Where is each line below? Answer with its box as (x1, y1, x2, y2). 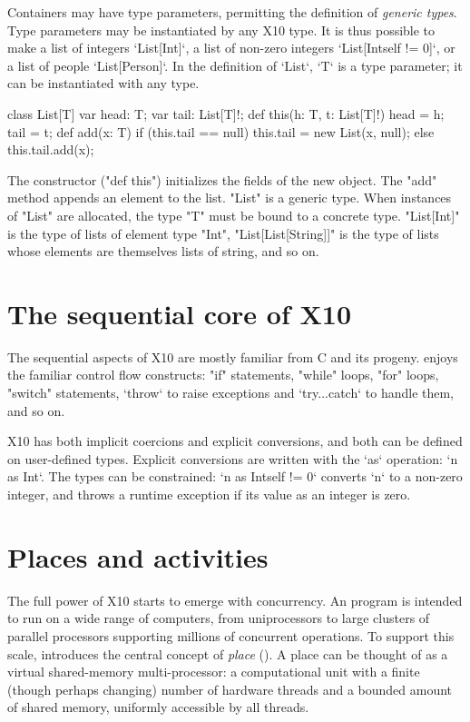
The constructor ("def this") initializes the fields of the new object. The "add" (7, 170, 437, 189)
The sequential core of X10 (7, 294, 351, 331)
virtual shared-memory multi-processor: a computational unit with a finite (7, 662, 420, 681)
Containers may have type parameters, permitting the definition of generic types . (7, 3, 457, 21)
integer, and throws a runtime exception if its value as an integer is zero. (7, 485, 411, 503)
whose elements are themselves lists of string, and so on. (7, 242, 319, 261)
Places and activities (7, 538, 269, 575)
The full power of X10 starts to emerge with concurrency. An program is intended (7, 590, 463, 609)
